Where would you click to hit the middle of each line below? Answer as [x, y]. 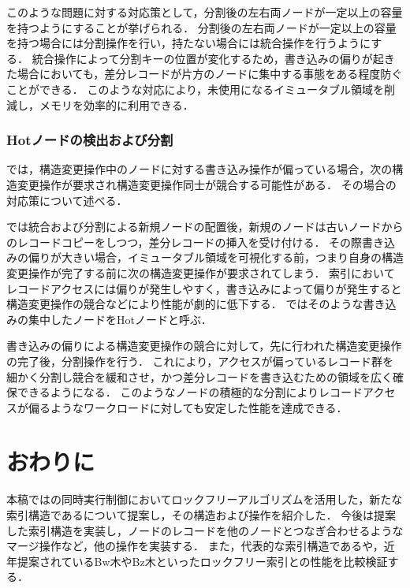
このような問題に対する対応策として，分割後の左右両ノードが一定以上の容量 [205, 12]
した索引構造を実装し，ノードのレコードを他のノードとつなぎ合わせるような [205, 530]
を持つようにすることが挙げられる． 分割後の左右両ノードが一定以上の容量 [201, 27]
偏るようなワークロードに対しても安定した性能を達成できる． [188, 407]
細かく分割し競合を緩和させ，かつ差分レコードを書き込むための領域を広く [199, 376]
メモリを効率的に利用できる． [116, 104]
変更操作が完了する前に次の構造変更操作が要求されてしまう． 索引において [201, 272]
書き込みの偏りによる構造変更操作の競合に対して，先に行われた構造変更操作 [204, 346]
